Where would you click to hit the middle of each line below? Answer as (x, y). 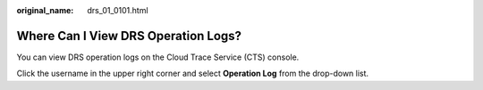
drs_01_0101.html (118, 10)
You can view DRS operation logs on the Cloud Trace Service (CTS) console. (158, 57)
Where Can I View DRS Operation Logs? (129, 36)
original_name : (45, 10)
